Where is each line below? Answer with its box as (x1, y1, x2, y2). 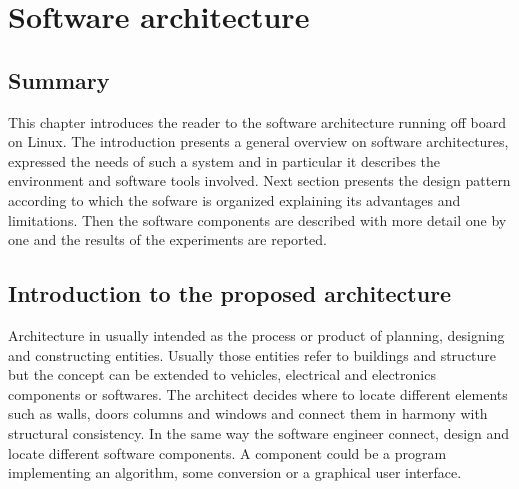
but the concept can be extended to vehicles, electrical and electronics (8, 364, 436, 385)
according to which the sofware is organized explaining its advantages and (8, 189, 461, 210)
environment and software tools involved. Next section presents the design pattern (8, 170, 511, 191)
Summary (8, 64, 110, 95)
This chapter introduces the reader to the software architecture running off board (8, 111, 506, 132)
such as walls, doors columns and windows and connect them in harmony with (8, 403, 488, 424)
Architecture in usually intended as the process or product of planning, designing (8, 324, 505, 345)
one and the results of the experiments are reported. (8, 229, 327, 250)
